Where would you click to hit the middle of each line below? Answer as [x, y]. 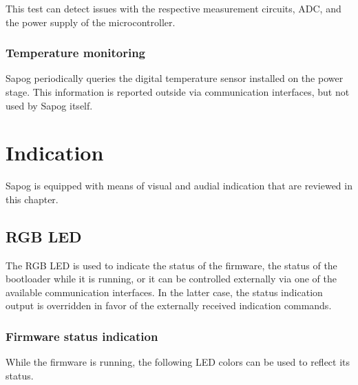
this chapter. [32, 199]
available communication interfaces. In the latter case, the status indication [164, 292]
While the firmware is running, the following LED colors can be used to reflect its [178, 362]
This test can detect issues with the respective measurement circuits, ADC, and [173, 8]
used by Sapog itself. [49, 105]
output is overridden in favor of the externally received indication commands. [169, 305]
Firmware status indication [82, 336]
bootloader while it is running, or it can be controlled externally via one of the [171, 279]
